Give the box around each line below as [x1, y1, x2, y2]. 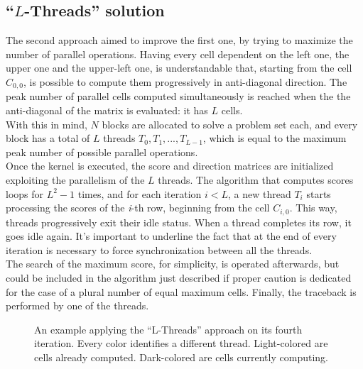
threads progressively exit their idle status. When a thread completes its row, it [6, 214, 352, 229]
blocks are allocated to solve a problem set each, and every [102, 116, 358, 131]
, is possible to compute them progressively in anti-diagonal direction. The [23, 74, 347, 89]
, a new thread [228, 186, 291, 201]
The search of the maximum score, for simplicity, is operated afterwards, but [6, 256, 340, 271]
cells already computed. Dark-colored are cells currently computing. [34, 349, 328, 364]
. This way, [289, 200, 337, 215]
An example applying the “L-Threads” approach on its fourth [34, 321, 303, 336]
